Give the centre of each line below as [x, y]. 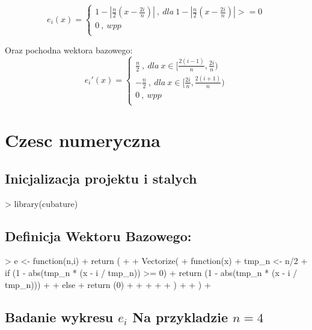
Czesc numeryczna [83, 140]
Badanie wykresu [59, 316]
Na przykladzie [180, 316]
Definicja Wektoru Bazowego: [98, 235]
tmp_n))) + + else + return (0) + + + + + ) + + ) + [108, 284]
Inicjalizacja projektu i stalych [101, 178]
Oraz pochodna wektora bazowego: [69, 49]
